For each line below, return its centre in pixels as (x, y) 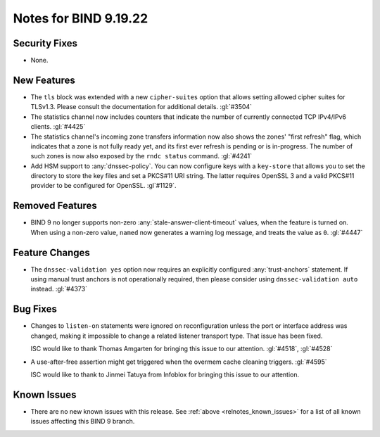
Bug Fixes (35, 309)
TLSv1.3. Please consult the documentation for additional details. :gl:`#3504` (141, 107)
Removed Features (55, 206)
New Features (44, 80)
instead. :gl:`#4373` (59, 289)
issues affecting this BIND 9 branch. (83, 422)
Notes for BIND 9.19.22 (81, 18)
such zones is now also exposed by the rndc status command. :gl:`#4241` (141, 156)
